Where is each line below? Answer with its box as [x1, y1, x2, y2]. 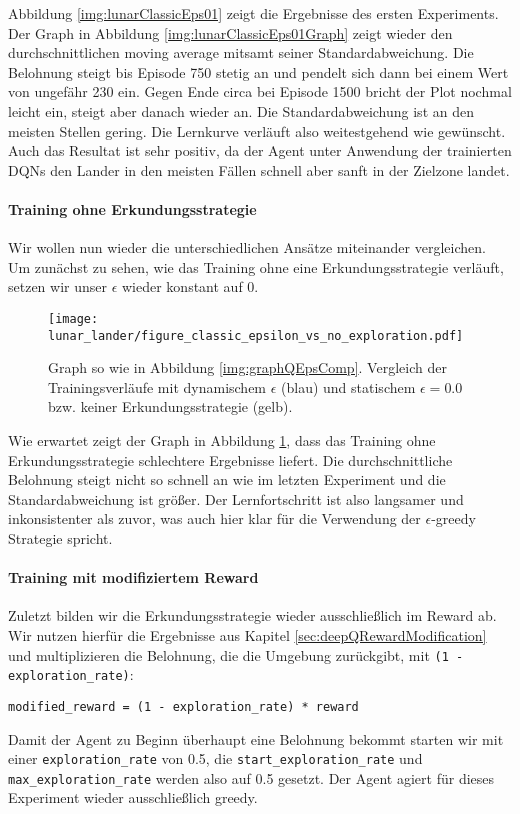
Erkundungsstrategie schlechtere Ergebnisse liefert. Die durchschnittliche [8, 449, 453, 470]
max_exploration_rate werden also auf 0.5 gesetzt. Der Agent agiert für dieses [8, 767, 495, 788]
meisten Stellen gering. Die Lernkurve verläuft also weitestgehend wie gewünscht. [8, 120, 506, 141]
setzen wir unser [8, 276, 107, 297]
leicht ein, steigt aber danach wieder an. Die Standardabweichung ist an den [8, 100, 474, 121]
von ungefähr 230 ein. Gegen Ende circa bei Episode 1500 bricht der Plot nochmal [8, 81, 512, 102]
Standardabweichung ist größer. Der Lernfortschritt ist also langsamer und [8, 488, 464, 509]
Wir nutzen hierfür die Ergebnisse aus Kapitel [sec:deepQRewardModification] [8, 624, 487, 645]
